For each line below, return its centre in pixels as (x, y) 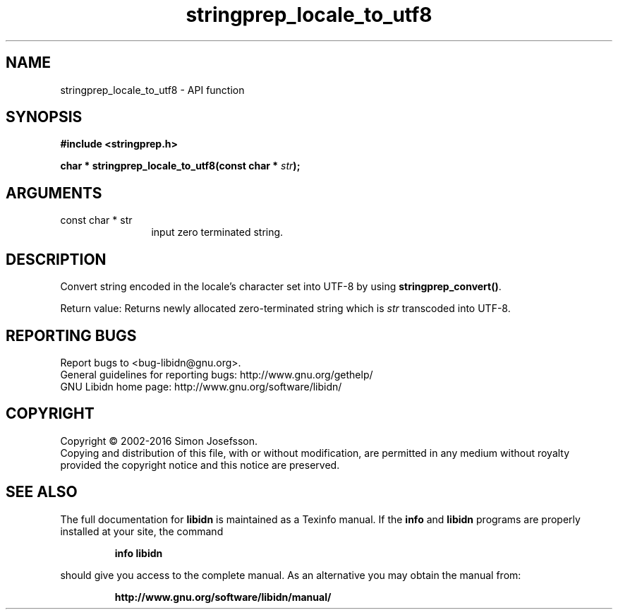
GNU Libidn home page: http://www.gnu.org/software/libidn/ (201, 386)
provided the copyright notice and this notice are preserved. (200, 465)
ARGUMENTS (54, 193)
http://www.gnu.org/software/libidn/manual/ (223, 597)
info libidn (139, 553)
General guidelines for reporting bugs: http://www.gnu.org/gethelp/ (217, 374)
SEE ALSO (42, 492)
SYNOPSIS (44, 117)
